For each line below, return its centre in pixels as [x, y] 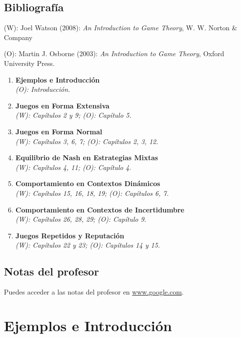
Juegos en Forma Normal [59, 131]
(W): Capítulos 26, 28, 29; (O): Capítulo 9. [81, 219]
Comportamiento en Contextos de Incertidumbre [100, 209]
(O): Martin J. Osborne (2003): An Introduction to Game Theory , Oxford [114, 53]
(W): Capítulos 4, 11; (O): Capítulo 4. [73, 167]
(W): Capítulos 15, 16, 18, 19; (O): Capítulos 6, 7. [92, 193]
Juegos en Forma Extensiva [62, 105]
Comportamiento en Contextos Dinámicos [88, 183]
